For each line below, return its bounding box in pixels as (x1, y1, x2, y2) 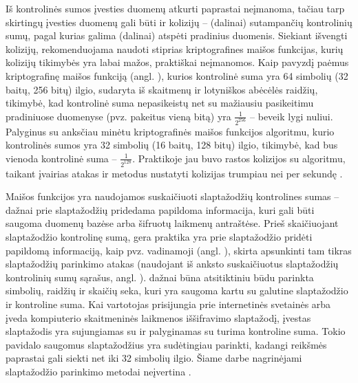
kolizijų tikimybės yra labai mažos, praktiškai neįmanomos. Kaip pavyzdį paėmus (6, 55, 349, 69)
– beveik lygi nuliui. (250, 109, 333, 123)
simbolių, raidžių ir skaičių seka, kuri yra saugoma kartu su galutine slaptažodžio (6, 283, 348, 298)
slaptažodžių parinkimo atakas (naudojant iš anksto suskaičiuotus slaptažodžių (6, 256, 339, 271)
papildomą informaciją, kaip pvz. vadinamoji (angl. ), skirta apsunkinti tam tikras (6, 243, 352, 257)
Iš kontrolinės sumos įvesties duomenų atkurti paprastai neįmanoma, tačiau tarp (6, 1, 345, 15)
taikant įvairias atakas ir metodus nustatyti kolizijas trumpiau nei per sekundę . (6, 166, 343, 180)
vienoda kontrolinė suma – (6, 151, 117, 165)
